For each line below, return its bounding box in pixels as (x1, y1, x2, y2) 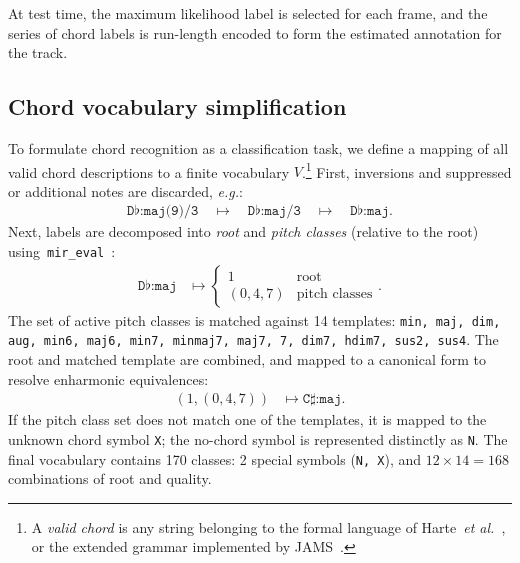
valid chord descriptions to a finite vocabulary (8, 161, 290, 182)
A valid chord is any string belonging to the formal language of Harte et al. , (31, 516, 506, 537)
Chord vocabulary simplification (8, 91, 347, 122)
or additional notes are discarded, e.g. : (8, 180, 243, 201)
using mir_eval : (8, 241, 116, 262)
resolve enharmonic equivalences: (8, 368, 209, 389)
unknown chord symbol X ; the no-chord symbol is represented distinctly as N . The (8, 428, 508, 449)
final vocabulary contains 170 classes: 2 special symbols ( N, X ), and (8, 448, 422, 469)
